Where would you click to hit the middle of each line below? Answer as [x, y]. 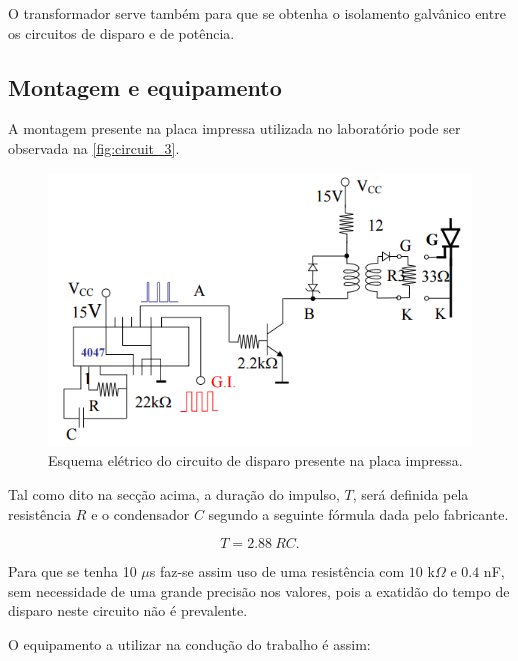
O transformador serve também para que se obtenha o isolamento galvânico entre [257, 13]
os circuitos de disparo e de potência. [121, 32]
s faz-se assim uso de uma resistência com [277, 571]
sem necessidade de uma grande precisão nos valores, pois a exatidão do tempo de [259, 590]
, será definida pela [410, 493]
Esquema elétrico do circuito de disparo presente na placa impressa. [255, 460]
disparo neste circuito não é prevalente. [128, 610]
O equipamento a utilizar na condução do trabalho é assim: [189, 643]
